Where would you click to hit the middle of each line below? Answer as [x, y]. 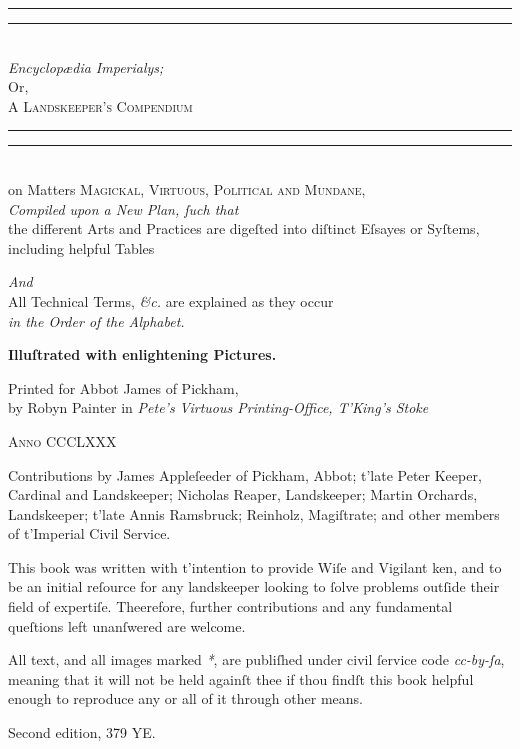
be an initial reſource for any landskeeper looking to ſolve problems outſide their [254, 586]
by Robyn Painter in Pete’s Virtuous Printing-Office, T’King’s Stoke [218, 407]
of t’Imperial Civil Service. [89, 533]
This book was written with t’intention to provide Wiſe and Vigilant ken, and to [255, 566]
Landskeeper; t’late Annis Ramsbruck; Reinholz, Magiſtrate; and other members [254, 513]
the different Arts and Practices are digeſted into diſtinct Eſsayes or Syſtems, [244, 228]
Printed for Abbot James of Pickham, [123, 387]
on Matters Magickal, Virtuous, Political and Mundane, [187, 188]
